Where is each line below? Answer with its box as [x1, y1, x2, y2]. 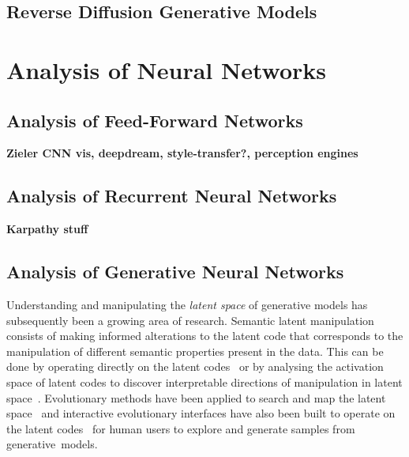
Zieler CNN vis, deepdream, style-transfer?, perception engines [6, 145, 358, 161]
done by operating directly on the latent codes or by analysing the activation [6, 358, 384, 375]
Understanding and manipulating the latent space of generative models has [6, 296, 368, 312]
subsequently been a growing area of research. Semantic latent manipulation [6, 312, 374, 328]
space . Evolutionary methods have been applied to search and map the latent [6, 389, 386, 406]
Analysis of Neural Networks [6, 53, 326, 85]
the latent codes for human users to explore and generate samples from [6, 420, 355, 436]
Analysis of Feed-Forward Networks [6, 108, 303, 132]
